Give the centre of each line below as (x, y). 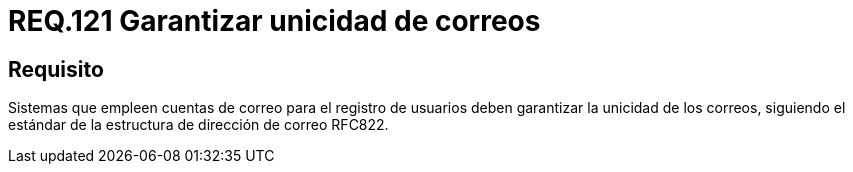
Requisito (56, 69)
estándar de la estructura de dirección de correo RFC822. (198, 125)
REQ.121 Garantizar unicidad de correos (274, 21)
